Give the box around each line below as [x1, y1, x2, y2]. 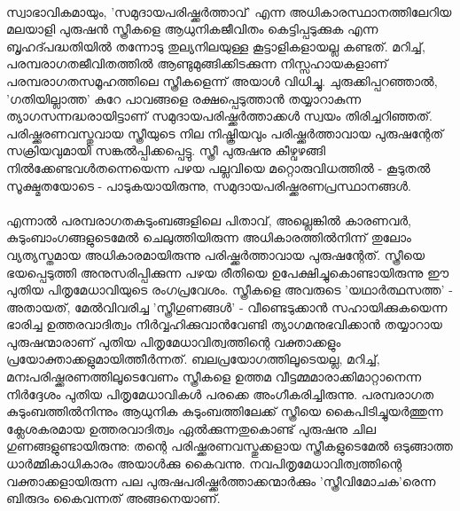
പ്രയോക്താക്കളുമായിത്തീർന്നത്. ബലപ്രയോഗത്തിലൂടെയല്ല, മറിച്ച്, [6, 350, 380, 368]
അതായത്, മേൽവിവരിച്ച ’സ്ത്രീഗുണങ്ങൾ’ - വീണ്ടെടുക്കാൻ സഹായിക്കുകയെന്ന [6, 297, 448, 316]
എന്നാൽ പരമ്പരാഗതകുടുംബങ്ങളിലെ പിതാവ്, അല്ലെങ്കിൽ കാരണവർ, [6, 210, 411, 229]
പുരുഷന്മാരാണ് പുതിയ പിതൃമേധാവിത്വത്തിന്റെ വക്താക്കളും [6, 332, 341, 350]
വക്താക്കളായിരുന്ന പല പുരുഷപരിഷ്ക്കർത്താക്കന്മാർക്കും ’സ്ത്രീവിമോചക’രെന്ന [6, 471, 436, 490]
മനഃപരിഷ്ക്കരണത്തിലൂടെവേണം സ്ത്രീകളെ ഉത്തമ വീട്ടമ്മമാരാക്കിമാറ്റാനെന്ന [6, 367, 422, 386]
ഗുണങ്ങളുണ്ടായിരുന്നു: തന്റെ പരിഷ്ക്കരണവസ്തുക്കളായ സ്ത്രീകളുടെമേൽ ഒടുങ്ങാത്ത [6, 436, 453, 455]
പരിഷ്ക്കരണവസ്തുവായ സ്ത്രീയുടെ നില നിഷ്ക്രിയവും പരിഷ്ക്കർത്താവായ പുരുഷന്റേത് [6, 123, 443, 142]
